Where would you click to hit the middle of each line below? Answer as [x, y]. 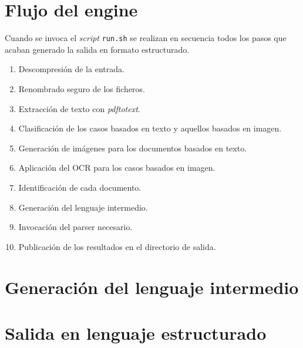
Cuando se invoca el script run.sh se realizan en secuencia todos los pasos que [146, 38]
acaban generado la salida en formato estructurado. [97, 49]
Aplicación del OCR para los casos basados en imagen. [117, 168]
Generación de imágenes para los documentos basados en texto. [133, 148]
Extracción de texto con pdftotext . [79, 108]
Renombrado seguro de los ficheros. [82, 88]
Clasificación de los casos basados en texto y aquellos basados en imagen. [150, 128]
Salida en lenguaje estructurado [136, 332]
